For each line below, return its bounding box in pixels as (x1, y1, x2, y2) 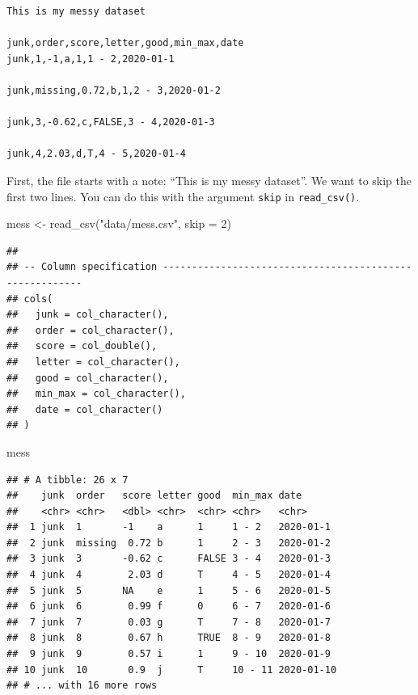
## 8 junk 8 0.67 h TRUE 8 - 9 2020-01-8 (6, 632, 331, 644)
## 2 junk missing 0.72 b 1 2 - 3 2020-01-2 (6, 537, 331, 549)
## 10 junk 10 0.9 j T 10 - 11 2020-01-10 (6, 663, 337, 676)
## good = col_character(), (6, 372, 169, 384)
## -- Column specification (6, 261, 158, 273)
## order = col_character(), (6, 324, 175, 336)
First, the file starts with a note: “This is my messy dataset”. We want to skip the (6, 171, 412, 188)
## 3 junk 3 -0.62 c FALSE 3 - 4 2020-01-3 (6, 553, 331, 565)
